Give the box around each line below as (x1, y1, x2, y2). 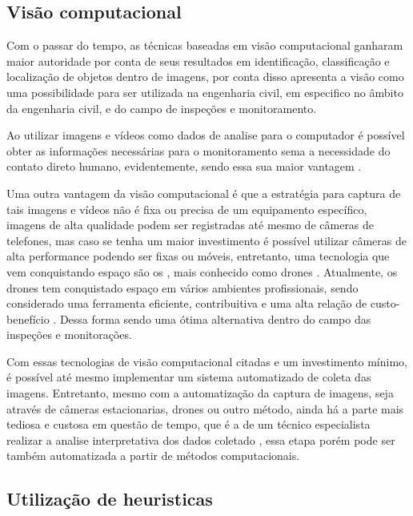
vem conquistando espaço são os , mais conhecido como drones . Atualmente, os (6, 263, 398, 280)
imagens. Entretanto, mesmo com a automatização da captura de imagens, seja (6, 385, 394, 401)
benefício (6, 310, 50, 327)
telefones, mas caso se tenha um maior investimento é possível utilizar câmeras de (6, 232, 407, 248)
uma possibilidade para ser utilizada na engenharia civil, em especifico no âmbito (6, 83, 403, 100)
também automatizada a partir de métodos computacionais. (6, 447, 300, 464)
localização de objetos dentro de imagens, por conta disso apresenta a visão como (6, 68, 404, 85)
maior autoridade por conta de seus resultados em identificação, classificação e (6, 52, 390, 69)
